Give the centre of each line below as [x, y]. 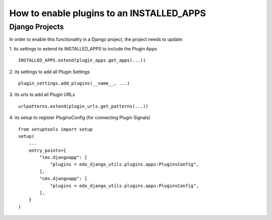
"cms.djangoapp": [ [63, 179]
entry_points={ [47, 150]
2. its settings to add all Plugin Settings [50, 72]
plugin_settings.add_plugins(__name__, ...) [74, 83]
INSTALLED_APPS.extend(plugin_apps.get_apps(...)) [82, 60]
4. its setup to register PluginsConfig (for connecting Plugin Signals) [80, 118]
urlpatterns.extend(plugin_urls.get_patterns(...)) [83, 106]
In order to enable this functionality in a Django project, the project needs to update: [96, 39]
